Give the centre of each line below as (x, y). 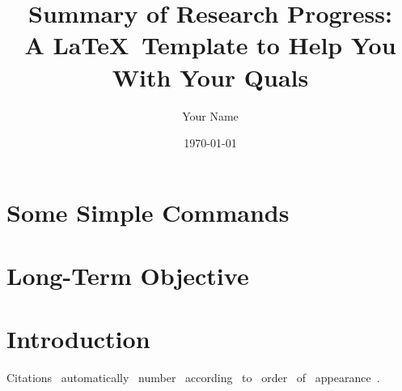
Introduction (78, 339)
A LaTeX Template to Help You (210, 45)
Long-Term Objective (128, 276)
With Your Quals (210, 76)
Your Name (210, 115)
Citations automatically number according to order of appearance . (193, 378)
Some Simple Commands (148, 212)
